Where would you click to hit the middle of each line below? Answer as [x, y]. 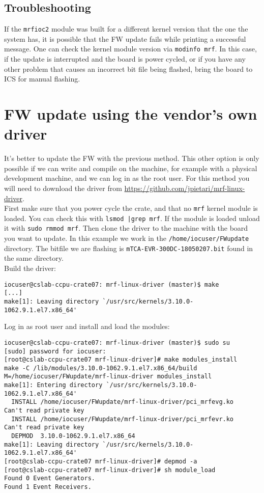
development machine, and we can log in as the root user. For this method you [127, 178]
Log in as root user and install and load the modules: [87, 326]
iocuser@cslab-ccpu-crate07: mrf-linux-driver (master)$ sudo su [117, 343]
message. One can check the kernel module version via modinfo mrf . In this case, [130, 49]
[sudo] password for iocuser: [55, 351]
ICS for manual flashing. [42, 79]
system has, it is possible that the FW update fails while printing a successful [125, 38]
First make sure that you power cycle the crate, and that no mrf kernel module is [131, 208]
